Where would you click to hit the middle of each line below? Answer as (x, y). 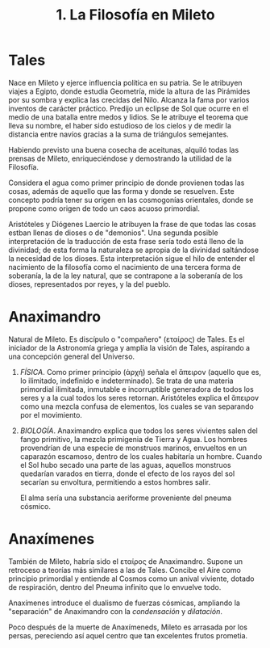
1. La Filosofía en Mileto (135, 15)
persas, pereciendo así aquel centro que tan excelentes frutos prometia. (128, 635)
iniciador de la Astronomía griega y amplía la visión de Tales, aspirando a (129, 347)
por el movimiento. (51, 414)
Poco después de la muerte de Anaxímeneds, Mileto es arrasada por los (128, 627)
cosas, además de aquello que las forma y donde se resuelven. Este (122, 191)
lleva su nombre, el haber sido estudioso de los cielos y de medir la (120, 125)
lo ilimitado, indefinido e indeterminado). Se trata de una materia (127, 381)
